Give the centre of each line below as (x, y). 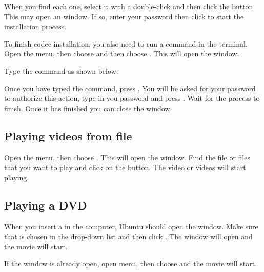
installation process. (35, 26)
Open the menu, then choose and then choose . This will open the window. (122, 54)
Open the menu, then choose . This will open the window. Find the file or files (127, 157)
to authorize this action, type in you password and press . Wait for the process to (132, 98)
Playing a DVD (46, 205)
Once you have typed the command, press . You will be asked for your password (130, 88)
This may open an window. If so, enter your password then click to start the (124, 16)
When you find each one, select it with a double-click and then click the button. (130, 6)
